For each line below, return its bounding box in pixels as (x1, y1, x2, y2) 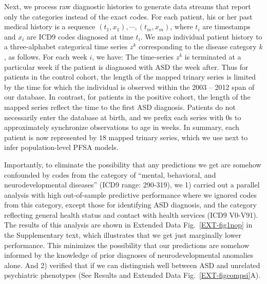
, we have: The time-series (92, 51, 174, 62)
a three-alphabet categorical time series (4, 41, 128, 52)
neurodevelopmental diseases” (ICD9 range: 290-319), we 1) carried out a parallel (4, 179, 260, 190)
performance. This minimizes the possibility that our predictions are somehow (4, 239, 250, 250)
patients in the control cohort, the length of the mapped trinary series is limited (4, 71, 256, 82)
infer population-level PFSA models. (4, 142, 119, 153)
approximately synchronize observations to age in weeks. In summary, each (4, 122, 239, 132)
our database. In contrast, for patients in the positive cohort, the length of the (4, 91, 251, 102)
